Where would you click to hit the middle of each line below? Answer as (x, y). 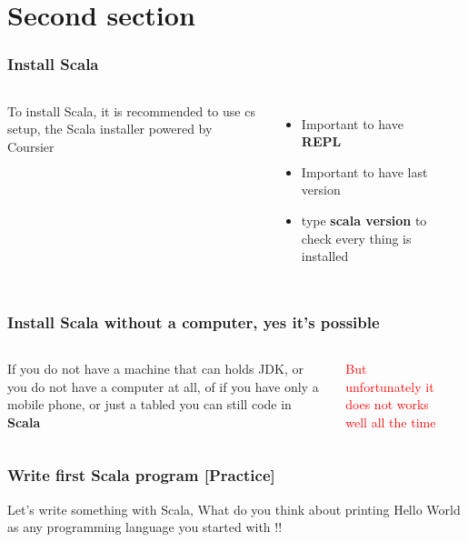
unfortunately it (390, 386)
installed (325, 256)
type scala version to (364, 220)
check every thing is (356, 238)
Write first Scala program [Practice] (141, 475)
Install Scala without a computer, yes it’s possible (194, 321)
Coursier (31, 146)
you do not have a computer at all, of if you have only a (163, 386)
